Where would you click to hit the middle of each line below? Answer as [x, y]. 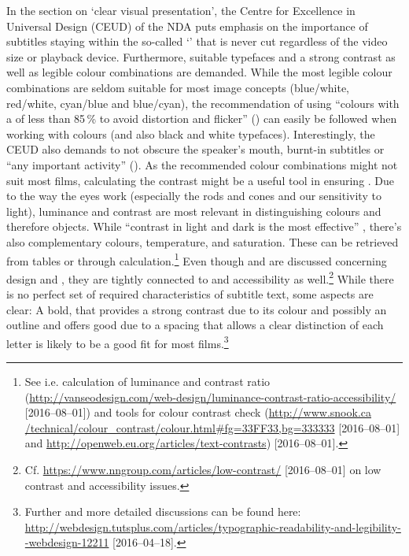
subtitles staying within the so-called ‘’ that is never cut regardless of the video [197, 41]
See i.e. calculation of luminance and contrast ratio [147, 382]
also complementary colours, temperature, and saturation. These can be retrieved [203, 241]
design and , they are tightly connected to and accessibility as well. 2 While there [200, 277]
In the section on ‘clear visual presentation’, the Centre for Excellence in [181, 10]
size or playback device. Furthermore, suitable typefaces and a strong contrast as [201, 56]
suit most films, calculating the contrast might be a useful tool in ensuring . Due [201, 180]
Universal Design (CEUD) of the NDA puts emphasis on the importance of [187, 26]
